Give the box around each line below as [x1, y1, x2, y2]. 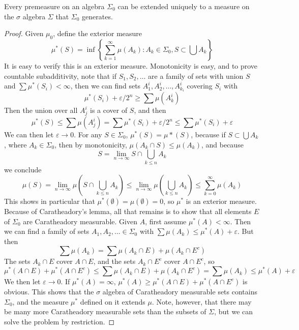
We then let [4, 276, 41, 287]
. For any [74, 129, 102, 139]
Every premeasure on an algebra [4, 1, 105, 11]
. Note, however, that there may [152, 296, 252, 307]
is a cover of [89, 105, 128, 115]
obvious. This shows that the [4, 286, 94, 297]
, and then [134, 105, 166, 115]
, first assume [145, 216, 187, 226]
